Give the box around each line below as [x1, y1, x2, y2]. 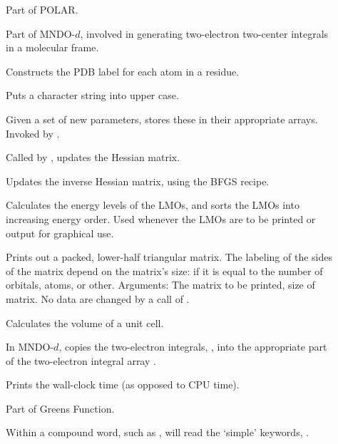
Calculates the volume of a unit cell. [6, 315, 164, 330]
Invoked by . [6, 125, 60, 140]
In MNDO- [6, 339, 54, 354]
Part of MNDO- [6, 26, 76, 41]
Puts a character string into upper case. [6, 88, 179, 103]
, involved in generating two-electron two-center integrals [80, 26, 329, 41]
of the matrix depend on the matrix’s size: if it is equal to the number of [6, 263, 323, 278]
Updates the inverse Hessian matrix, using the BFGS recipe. [6, 173, 270, 188]
